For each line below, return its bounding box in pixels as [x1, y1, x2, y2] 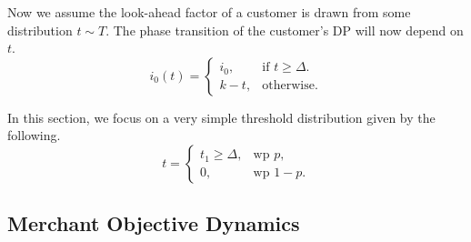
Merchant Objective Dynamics [7, 209, 300, 237]
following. [7, 126, 61, 145]
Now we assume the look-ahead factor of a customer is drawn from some [7, 3, 411, 21]
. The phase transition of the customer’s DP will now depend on [105, 20, 464, 39]
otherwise [262, 78, 315, 92]
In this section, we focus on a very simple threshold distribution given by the [7, 107, 436, 126]
